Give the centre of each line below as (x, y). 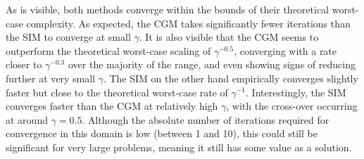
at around (27, 119)
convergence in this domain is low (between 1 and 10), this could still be (162, 133)
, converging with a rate (285, 50)
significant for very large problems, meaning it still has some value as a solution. (179, 147)
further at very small (50, 78)
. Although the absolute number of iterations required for (206, 119)
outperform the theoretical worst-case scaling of (108, 50)
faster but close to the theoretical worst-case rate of (117, 92)
